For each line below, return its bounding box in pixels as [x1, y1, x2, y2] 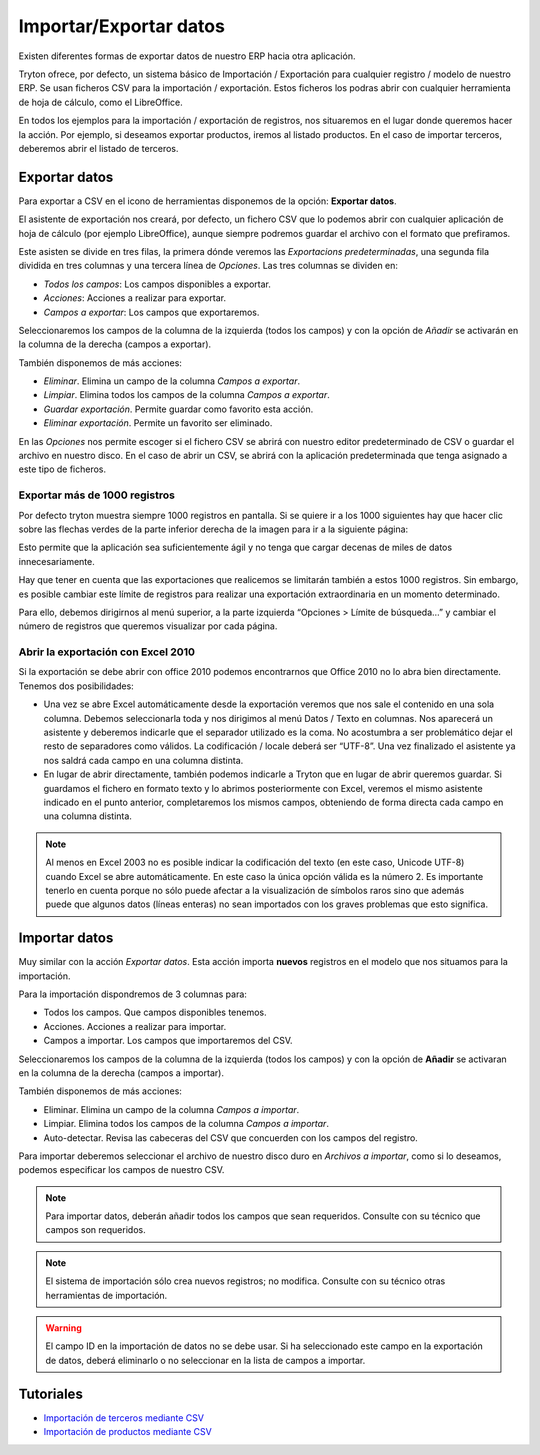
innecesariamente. [18, 555, 95, 567]
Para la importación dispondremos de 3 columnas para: [18, 988, 247, 1000]
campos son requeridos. [45, 1224, 146, 1236]
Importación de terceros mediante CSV [43, 1411, 205, 1424]
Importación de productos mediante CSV [43, 1426, 212, 1438]
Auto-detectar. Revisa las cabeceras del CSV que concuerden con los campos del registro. [43, 1131, 419, 1144]
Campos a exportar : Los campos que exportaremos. [43, 306, 260, 318]
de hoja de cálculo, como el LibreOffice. [18, 96, 184, 108]
